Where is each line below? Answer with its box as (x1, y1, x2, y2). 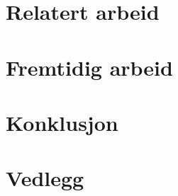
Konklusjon (6, 108, 118, 137)
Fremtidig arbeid (6, 52, 173, 81)
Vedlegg (6, 163, 84, 192)
